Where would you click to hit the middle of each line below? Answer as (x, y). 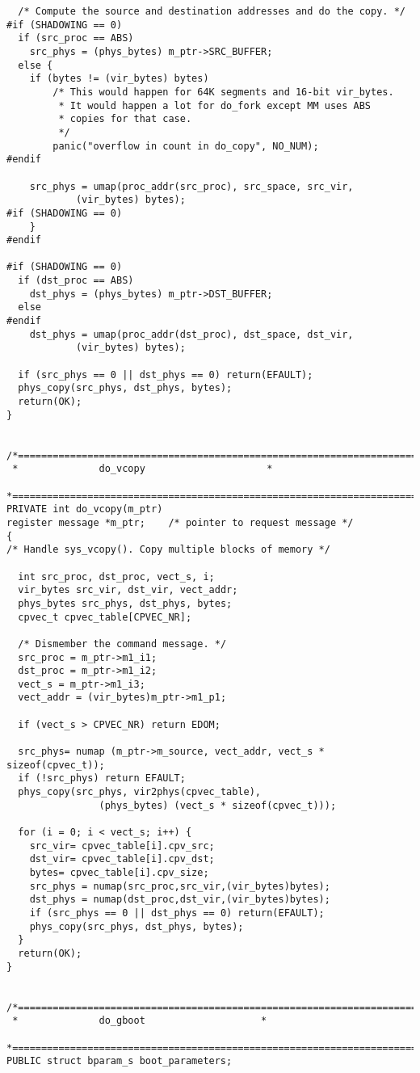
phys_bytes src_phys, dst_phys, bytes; (125, 603)
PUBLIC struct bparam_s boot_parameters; (120, 1061)
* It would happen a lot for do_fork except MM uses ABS (215, 105)
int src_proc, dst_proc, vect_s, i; (116, 576)
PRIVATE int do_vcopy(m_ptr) (85, 509)
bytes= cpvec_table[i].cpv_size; (119, 873)
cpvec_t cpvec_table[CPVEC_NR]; (105, 617)
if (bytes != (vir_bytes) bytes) (119, 79)
